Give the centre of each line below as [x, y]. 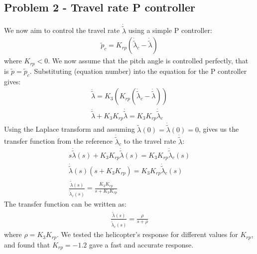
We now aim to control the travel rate [62, 30]
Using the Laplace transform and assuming [69, 129]
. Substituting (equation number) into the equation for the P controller [138, 71]
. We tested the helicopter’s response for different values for [147, 234]
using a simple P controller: [170, 30]
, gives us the [219, 129]
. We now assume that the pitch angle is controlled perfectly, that [148, 61]
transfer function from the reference [59, 141]
